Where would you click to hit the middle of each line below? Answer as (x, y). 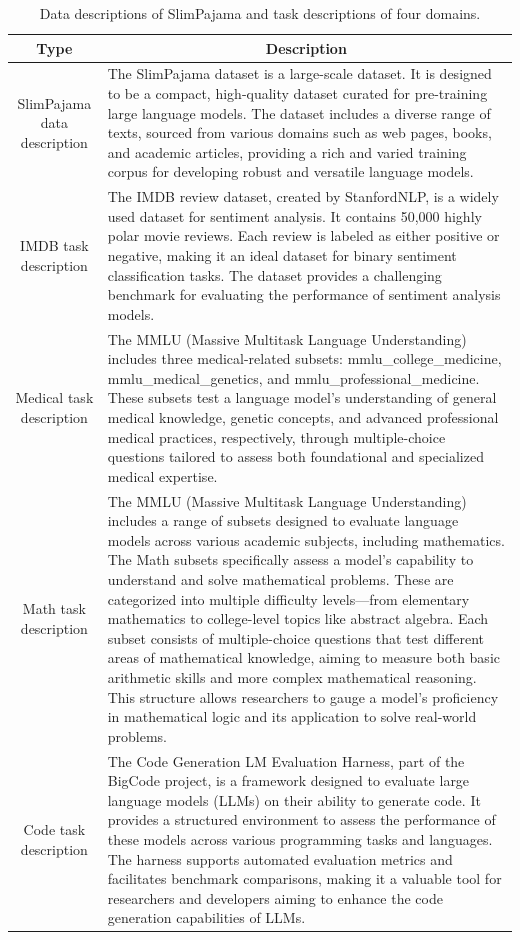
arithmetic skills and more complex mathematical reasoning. (292, 677)
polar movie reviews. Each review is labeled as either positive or (303, 235)
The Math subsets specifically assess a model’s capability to (290, 559)
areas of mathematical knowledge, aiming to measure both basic (303, 657)
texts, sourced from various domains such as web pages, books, (299, 132)
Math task (54, 608)
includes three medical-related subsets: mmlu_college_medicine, (304, 358)
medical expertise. (162, 475)
